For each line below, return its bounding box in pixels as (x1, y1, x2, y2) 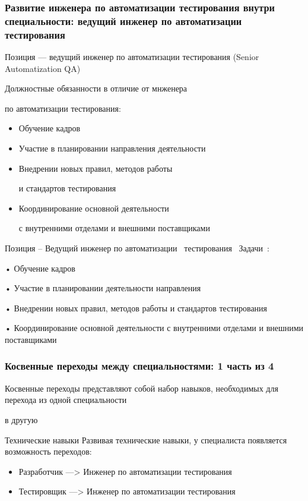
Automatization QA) (5, 62, 81, 74)
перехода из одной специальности (5, 393, 127, 406)
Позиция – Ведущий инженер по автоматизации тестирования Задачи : (5, 242, 269, 254)
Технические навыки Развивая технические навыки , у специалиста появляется (5, 433, 287, 446)
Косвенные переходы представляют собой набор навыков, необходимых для (5, 382, 278, 394)
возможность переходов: (5, 445, 92, 458)
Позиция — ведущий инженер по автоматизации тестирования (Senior (5, 51, 259, 63)
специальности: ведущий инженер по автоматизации (5, 13, 242, 28)
